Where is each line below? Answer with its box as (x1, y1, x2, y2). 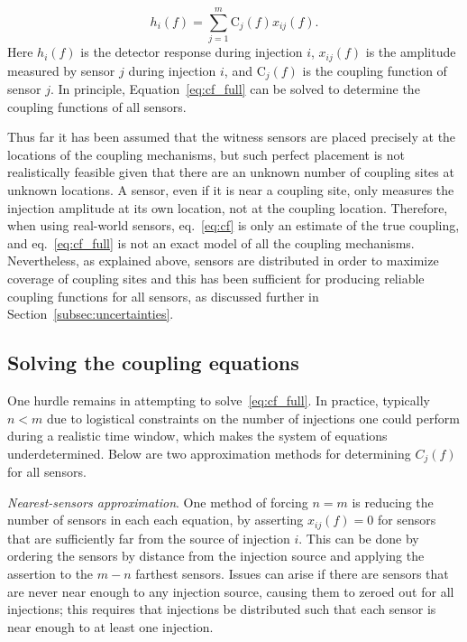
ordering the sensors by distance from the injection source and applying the (7, 546, 425, 565)
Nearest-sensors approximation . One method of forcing (7, 492, 308, 511)
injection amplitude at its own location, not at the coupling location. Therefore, (7, 198, 448, 217)
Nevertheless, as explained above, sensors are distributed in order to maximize (7, 251, 439, 270)
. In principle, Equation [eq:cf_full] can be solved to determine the (50, 79, 420, 98)
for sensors (377, 510, 436, 529)
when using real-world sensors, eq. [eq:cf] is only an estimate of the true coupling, (7, 216, 460, 235)
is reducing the (352, 492, 434, 511)
